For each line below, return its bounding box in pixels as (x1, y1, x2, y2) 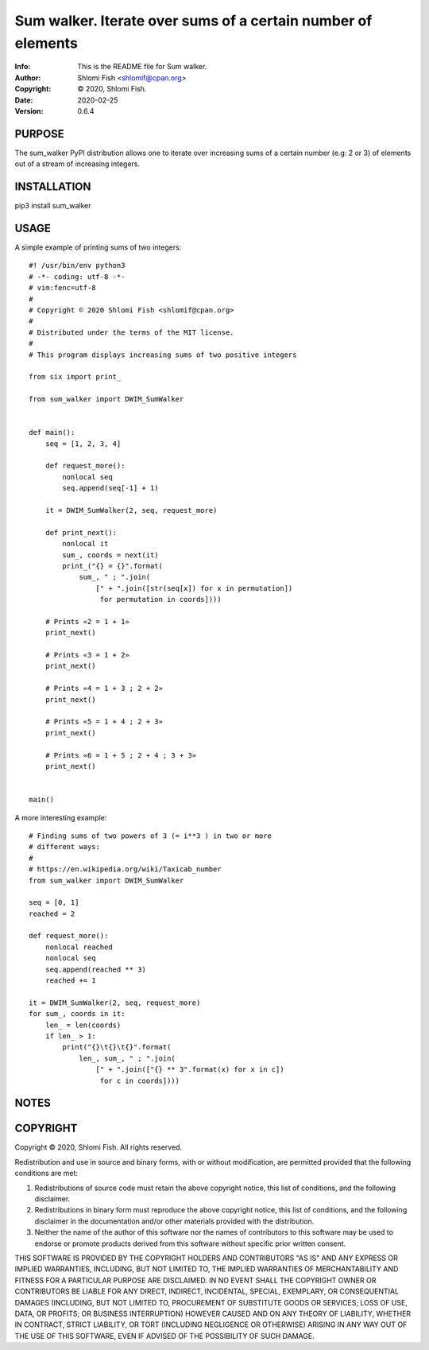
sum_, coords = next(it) (62, 550, 159, 560)
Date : (14, 95, 33, 105)
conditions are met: (14, 1169, 79, 1178)
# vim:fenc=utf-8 (29, 283, 96, 293)
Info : (14, 62, 31, 72)
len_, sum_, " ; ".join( (79, 1053, 176, 1063)
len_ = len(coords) (44, 1020, 122, 1030)
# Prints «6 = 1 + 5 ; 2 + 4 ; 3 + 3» (44, 751, 197, 759)
